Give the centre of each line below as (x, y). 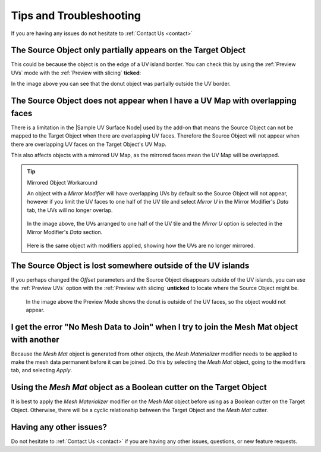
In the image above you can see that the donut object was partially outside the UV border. (121, 84)
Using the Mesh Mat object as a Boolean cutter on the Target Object (139, 387)
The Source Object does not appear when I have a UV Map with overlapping (154, 101)
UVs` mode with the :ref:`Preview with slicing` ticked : (76, 73)
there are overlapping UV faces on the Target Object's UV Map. (89, 144)
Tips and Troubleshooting (76, 15)
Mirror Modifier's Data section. (65, 232)
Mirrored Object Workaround (62, 182)
